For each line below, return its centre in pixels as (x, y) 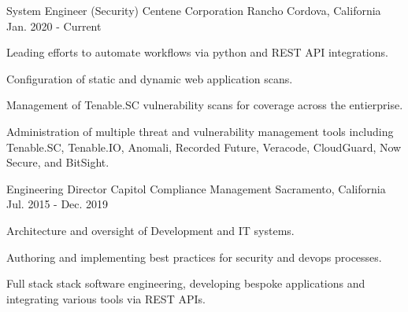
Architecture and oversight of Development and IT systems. (150, 230)
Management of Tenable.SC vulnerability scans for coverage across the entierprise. (205, 105)
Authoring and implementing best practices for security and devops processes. (194, 257)
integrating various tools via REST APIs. (106, 298)
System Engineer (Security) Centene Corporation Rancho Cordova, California (194, 10)
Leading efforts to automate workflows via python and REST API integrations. (197, 52)
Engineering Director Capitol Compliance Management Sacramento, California (196, 188)
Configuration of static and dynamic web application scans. (150, 78)
